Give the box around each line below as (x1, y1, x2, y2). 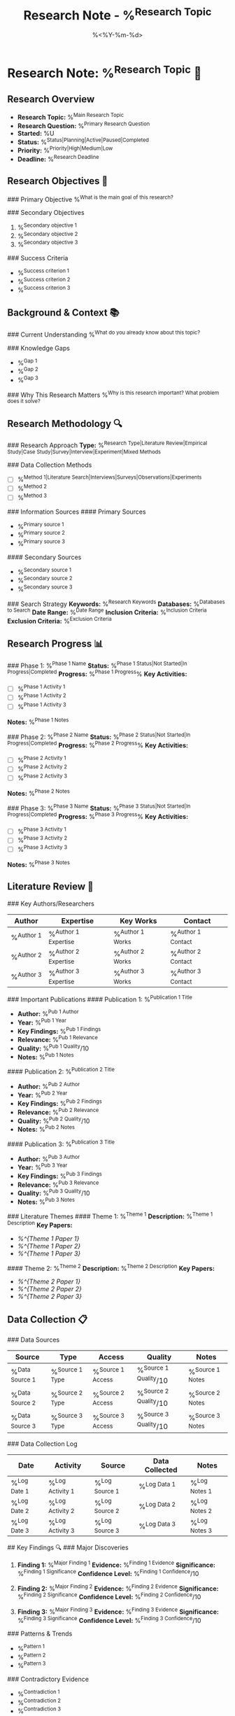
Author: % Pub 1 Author (17, 1008, 79, 1018)
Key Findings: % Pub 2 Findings (17, 1098, 103, 1107)
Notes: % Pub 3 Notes (17, 1196, 76, 1206)
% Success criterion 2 (17, 276, 71, 286)
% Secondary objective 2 (17, 230, 78, 240)
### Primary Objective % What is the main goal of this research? (7, 194, 173, 204)
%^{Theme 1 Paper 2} (17, 1242, 81, 1250)
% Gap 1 (17, 357, 37, 367)
